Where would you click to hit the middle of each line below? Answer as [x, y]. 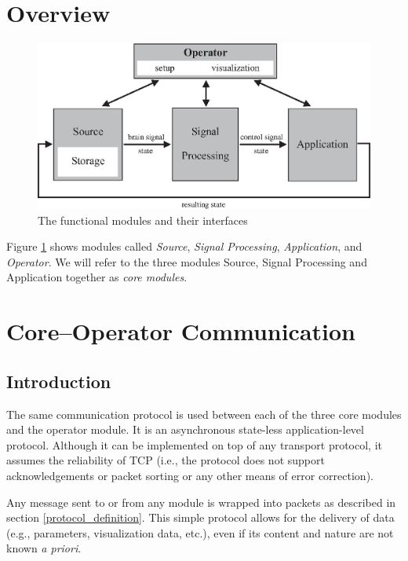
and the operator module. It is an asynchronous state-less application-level [185, 429]
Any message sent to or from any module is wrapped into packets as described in [201, 502]
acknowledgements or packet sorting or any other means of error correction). [190, 475]
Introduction [59, 381]
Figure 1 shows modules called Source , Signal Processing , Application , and [184, 246]
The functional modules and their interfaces [143, 220]
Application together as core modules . [97, 277]
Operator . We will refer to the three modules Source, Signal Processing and [187, 261]
